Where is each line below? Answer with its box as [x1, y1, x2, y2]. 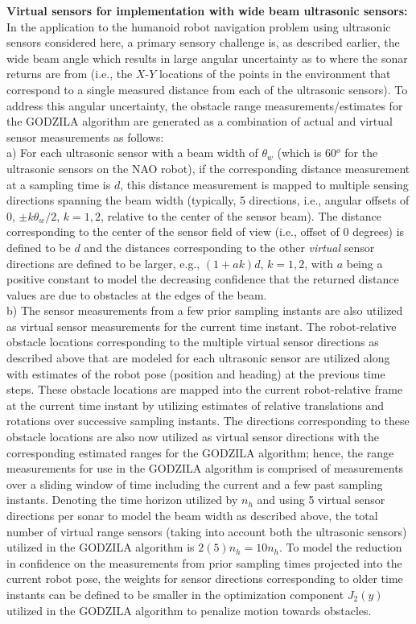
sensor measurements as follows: [6, 128, 164, 145]
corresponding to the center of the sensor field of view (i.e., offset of [6, 223, 340, 240]
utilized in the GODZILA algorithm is [6, 539, 195, 556]
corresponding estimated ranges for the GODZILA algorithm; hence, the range [6, 444, 394, 461]
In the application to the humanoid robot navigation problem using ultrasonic [6, 18, 391, 35]
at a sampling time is [6, 176, 111, 192]
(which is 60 [277, 144, 337, 161]
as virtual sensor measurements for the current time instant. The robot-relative [6, 317, 397, 334]
